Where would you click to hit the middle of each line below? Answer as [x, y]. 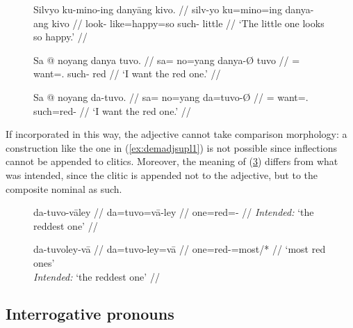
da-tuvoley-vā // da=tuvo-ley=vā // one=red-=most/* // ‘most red [180, 249]
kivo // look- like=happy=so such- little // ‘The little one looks [188, 23]
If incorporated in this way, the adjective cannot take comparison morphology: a [176, 134]
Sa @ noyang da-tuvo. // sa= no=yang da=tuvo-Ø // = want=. [171, 96]
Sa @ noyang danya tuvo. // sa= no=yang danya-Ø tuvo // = [167, 60]
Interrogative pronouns [90, 314]
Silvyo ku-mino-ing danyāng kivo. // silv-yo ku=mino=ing [158, 9]
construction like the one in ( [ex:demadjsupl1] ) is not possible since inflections [171, 147]
